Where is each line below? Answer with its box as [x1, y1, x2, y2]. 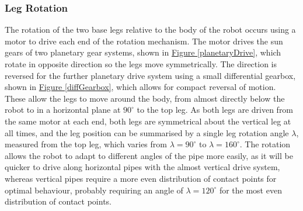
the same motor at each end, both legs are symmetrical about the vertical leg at [5, 115, 291, 127]
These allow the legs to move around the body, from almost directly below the [5, 92, 285, 104]
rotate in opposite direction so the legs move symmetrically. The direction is [5, 58, 277, 70]
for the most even [219, 184, 282, 196]
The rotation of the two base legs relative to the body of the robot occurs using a [5, 23, 296, 36]
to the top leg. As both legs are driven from [137, 103, 294, 116]
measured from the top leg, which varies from [5, 138, 167, 150]
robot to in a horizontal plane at [5, 103, 121, 116]
